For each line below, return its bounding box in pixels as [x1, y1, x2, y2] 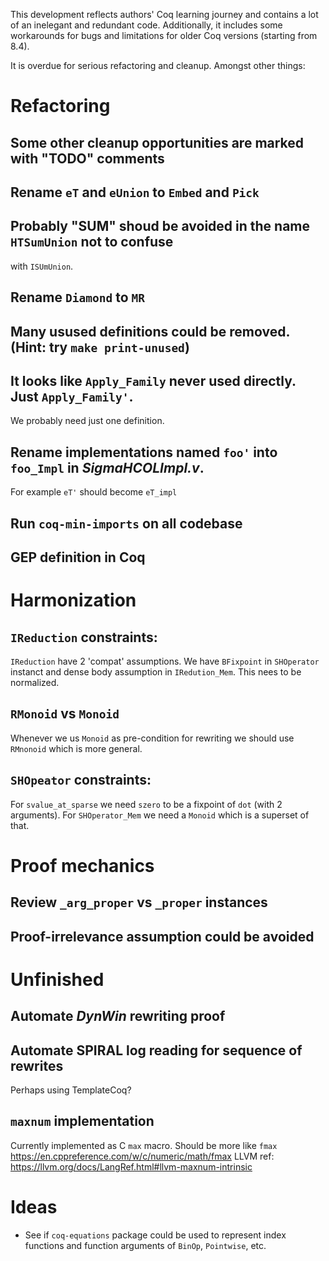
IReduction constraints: [10, 629, 158, 646]
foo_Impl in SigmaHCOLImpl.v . [10, 459, 205, 476]
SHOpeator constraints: [10, 772, 152, 789]
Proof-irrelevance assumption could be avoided [10, 928, 315, 945]
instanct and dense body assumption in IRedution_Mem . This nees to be [10, 665, 302, 678]
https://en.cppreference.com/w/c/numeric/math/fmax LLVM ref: [10, 1150, 275, 1162]
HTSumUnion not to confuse [10, 234, 174, 251]
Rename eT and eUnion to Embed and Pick [10, 184, 260, 201]
